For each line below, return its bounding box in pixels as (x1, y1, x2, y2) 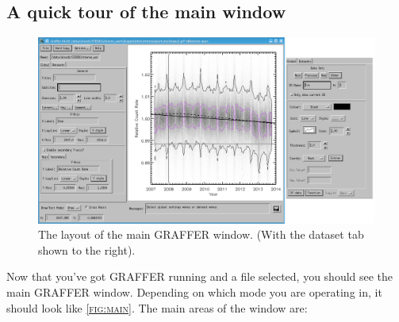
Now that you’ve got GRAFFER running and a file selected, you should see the (6, 268, 393, 285)
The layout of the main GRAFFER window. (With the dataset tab (38, 226, 364, 243)
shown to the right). (38, 241, 136, 258)
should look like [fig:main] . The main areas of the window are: (6, 299, 308, 316)
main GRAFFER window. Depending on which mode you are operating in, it (6, 283, 382, 300)
